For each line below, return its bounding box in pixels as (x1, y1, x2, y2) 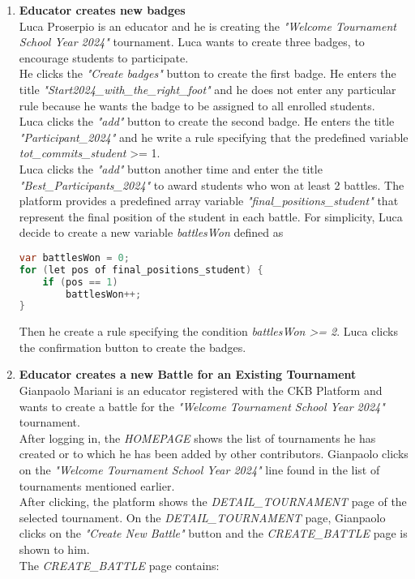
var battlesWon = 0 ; (19, 251, 130, 264)
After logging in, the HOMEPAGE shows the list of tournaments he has (19, 429, 376, 446)
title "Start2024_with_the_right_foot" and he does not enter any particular (19, 80, 396, 97)
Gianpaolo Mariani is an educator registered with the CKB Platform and (19, 382, 383, 399)
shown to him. (19, 541, 90, 557)
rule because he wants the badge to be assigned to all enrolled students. (19, 96, 375, 114)
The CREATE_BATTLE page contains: (19, 556, 220, 573)
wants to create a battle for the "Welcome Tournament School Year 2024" (19, 397, 385, 414)
